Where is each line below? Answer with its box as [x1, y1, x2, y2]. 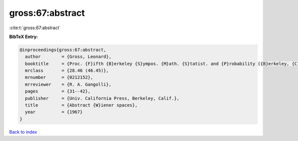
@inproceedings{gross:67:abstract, [19, 47, 106, 52]
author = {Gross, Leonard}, [25, 54, 112, 59]
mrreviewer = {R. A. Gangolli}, [25, 82, 112, 87]
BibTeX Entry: [9, 34, 38, 40]
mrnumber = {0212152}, [25, 75, 93, 80]
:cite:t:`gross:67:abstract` [9, 25, 61, 31]
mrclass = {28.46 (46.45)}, [25, 68, 109, 74]
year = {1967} [25, 109, 83, 115]
